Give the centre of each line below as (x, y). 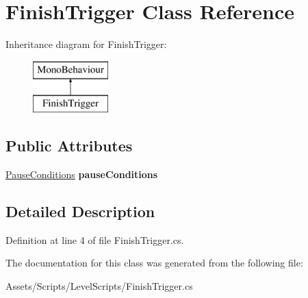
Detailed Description (80, 211)
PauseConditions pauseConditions (82, 174)
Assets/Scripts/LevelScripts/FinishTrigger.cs (99, 286)
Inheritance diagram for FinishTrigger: (86, 44)
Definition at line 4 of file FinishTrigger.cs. (95, 239)
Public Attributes (69, 146)
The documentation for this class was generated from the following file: (154, 263)
